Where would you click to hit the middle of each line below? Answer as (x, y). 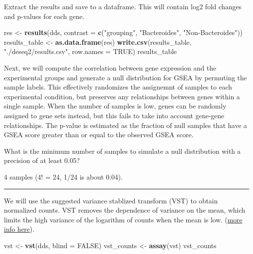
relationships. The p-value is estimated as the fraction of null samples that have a (126, 125)
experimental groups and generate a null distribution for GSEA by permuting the (126, 77)
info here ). (19, 229)
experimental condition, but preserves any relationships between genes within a (122, 96)
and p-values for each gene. (44, 16)
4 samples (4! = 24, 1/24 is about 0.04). (63, 176)
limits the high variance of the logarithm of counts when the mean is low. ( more (123, 219)
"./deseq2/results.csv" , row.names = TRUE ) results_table (90, 51)
